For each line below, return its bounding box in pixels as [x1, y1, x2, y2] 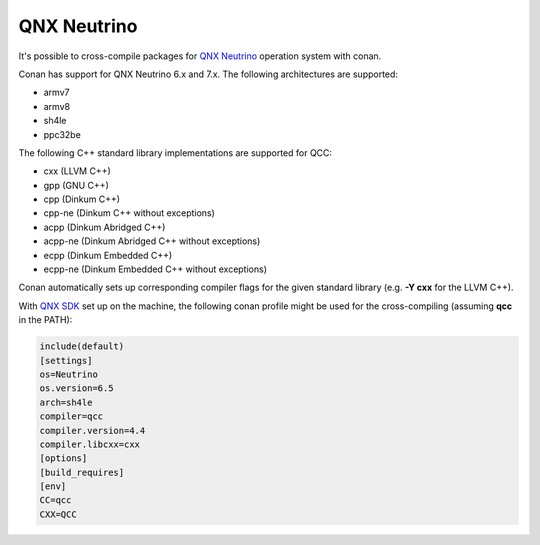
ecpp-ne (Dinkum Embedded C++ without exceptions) [43, 263, 268, 275]
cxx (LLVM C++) [43, 165, 111, 177]
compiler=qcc [39, 411, 104, 422]
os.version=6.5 [39, 383, 114, 394]
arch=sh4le [39, 396, 93, 408]
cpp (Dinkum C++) [43, 193, 120, 205]
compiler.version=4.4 [39, 425, 146, 436]
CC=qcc [39, 495, 72, 506]
